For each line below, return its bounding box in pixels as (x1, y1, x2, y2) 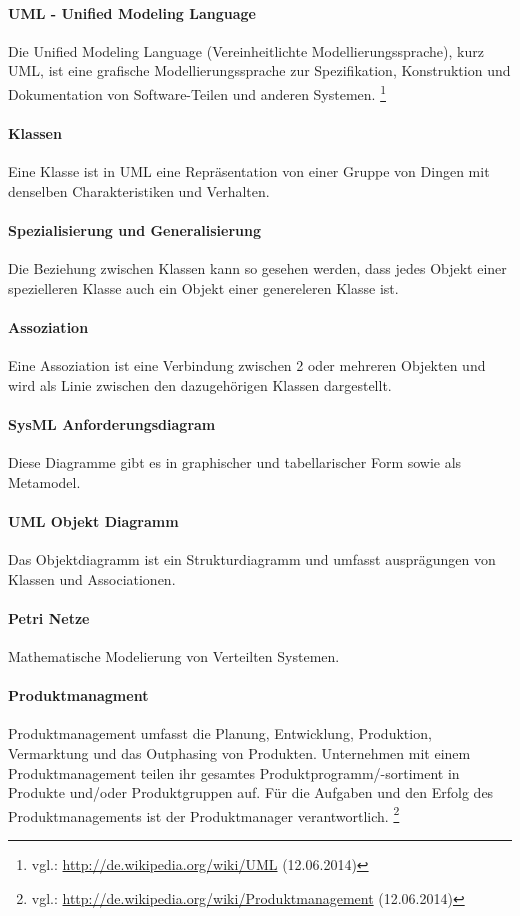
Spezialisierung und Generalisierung (8, 219, 261, 240)
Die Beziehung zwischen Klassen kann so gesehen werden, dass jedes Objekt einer (8, 258, 507, 279)
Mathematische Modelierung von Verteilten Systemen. (8, 645, 340, 666)
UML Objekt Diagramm (8, 510, 179, 531)
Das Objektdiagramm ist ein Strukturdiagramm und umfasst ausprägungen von (8, 548, 496, 569)
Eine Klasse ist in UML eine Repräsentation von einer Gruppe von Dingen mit (8, 161, 490, 182)
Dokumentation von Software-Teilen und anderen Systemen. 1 (8, 80, 386, 104)
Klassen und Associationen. (8, 568, 176, 589)
